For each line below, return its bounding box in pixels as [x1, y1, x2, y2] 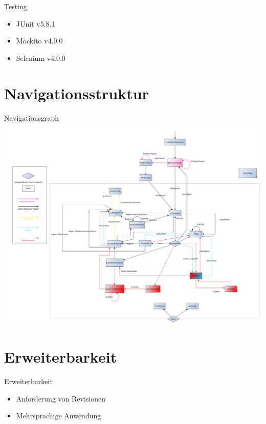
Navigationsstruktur [4, 82, 149, 103]
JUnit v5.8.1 [16, 18, 55, 29]
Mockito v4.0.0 [16, 35, 63, 46]
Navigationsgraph [4, 112, 59, 123]
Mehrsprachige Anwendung [16, 410, 101, 421]
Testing [4, 1, 27, 11]
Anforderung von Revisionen [16, 393, 106, 404]
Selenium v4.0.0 [16, 52, 65, 63]
